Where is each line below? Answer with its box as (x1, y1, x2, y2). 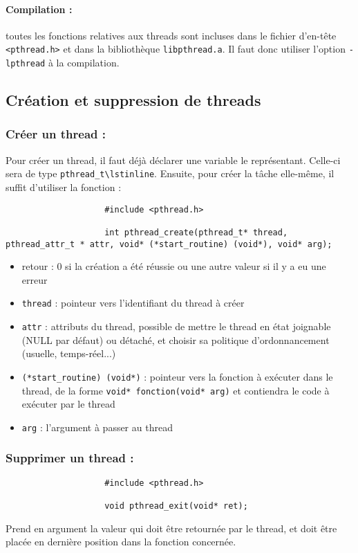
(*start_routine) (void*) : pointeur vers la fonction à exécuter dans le (21, 369, 333, 383)
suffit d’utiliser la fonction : (6, 179, 122, 194)
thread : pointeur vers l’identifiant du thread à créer (21, 296, 245, 310)
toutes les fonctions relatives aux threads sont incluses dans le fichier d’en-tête (6, 28, 337, 42)
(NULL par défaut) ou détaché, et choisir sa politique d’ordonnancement (21, 332, 330, 347)
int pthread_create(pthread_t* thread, (104, 227, 288, 237)
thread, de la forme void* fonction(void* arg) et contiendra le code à (21, 383, 330, 397)
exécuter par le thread (21, 397, 115, 411)
